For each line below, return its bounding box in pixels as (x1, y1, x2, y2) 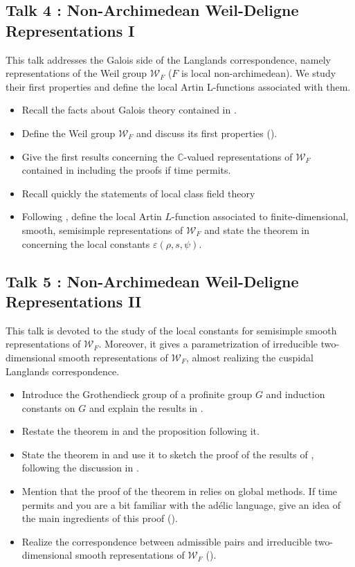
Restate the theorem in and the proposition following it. (21, 424, 260, 438)
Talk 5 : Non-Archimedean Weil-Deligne (6, 270, 299, 291)
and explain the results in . (89, 400, 203, 415)
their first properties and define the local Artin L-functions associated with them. (6, 79, 351, 93)
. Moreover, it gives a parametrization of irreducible (98, 336, 318, 351)
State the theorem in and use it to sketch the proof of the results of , (21, 447, 314, 461)
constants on (21, 400, 75, 415)
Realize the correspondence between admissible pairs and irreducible (21, 534, 312, 548)
